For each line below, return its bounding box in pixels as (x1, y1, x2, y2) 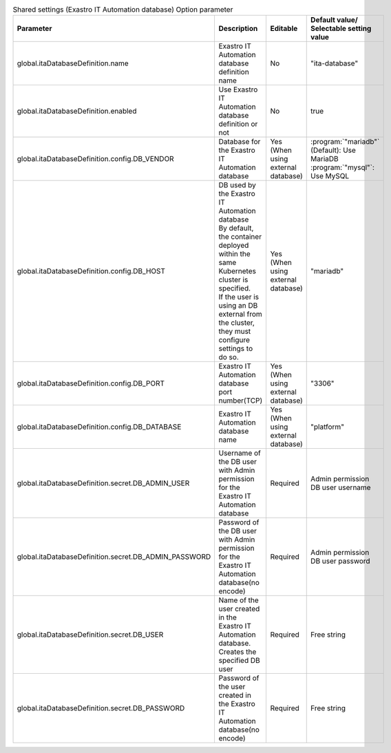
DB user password (310, 556, 371, 566)
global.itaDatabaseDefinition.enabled (17, 107, 137, 116)
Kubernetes (218, 266, 256, 276)
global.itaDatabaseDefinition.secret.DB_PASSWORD (17, 703, 185, 713)
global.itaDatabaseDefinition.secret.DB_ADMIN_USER (17, 478, 190, 488)
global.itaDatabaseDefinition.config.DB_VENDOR (17, 154, 175, 164)
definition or (218, 119, 258, 129)
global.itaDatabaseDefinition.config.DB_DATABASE (17, 422, 182, 432)
